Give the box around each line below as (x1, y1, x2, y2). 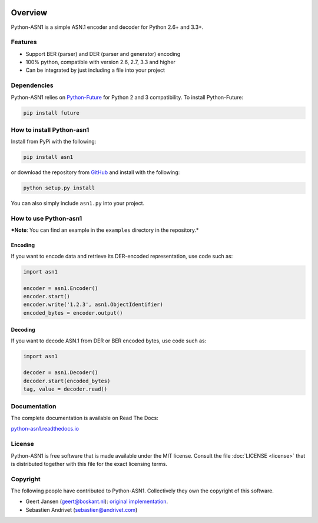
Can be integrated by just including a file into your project (25, 66, 165, 74)
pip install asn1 (23, 154, 74, 161)
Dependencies (11, 81, 54, 89)
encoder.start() (23, 293, 71, 299)
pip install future (23, 109, 79, 116)
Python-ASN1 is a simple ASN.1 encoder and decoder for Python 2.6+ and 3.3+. (11, 24, 204, 31)
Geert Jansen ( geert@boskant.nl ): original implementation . (25, 498, 168, 505)
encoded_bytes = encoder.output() (23, 309, 123, 316)
